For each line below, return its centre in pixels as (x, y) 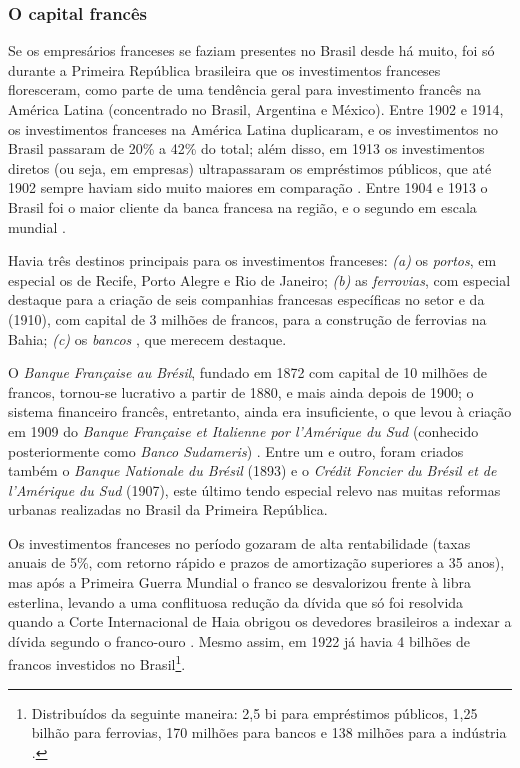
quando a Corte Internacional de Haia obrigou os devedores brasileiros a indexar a (260, 621)
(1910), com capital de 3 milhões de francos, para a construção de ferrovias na (247, 318)
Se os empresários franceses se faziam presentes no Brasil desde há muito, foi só (251, 50)
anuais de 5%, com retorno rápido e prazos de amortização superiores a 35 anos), (256, 562)
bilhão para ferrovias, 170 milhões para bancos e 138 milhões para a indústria (269, 732)
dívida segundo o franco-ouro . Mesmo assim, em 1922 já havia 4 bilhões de (239, 640)
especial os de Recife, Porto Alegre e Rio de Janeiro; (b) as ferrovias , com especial (259, 279)
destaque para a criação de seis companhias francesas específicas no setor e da (246, 299)
